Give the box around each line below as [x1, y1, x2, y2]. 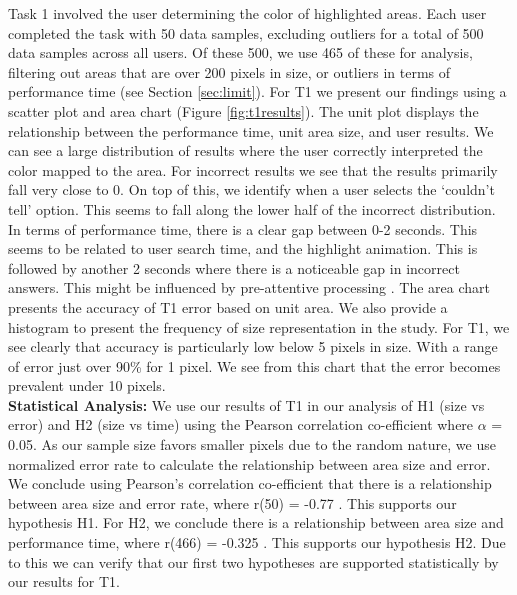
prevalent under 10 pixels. [8, 375, 166, 396]
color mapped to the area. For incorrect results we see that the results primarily [8, 159, 498, 180]
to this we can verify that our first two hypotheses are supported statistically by [8, 551, 499, 572]
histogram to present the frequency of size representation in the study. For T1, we [8, 316, 510, 337]
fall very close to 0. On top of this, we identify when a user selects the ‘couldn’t [8, 179, 495, 200]
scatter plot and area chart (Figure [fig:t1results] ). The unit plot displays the [8, 100, 479, 121]
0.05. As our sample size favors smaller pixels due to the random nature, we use [8, 434, 496, 455]
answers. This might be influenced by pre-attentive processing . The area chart [8, 277, 490, 298]
